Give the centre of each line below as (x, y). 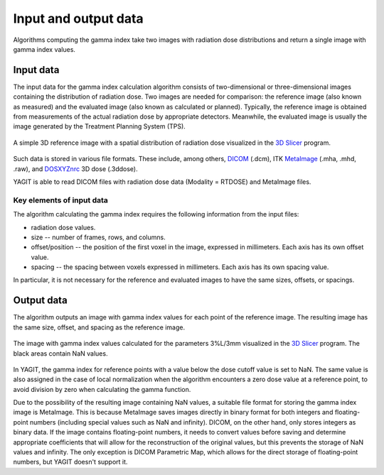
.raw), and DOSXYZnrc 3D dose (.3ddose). (75, 169)
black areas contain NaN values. (60, 353)
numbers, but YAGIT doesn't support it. (70, 462)
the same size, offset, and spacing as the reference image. (99, 327)
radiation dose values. (63, 227)
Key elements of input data (60, 200)
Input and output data (78, 18)
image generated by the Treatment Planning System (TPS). (100, 126)
